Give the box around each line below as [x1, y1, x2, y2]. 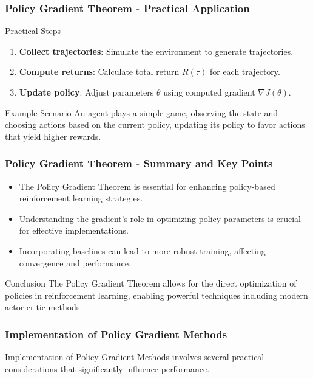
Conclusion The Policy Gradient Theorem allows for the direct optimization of [5, 277, 297, 290]
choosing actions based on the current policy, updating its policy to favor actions [5, 118, 305, 131]
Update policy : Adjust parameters [19, 86, 154, 98]
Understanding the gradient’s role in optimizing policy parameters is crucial [19, 212, 301, 224]
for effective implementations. [19, 224, 129, 237]
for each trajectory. [209, 65, 280, 78]
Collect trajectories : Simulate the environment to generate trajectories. [19, 44, 294, 57]
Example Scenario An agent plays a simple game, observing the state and [5, 106, 278, 119]
